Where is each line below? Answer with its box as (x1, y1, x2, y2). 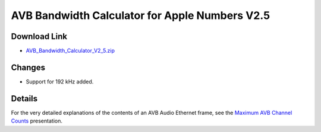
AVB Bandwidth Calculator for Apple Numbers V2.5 (11, 9, 270, 22)
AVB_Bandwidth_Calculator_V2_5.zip (26, 47, 115, 54)
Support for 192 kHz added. (26, 78, 94, 85)
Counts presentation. (11, 117, 62, 124)
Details (11, 94, 38, 104)
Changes (11, 62, 46, 72)
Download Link (11, 31, 68, 41)
